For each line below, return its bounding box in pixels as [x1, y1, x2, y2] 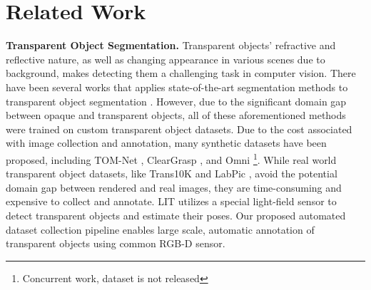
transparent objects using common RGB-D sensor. [6, 236, 225, 251]
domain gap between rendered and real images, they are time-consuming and [6, 180, 342, 195]
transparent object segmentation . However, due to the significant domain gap [6, 93, 347, 108]
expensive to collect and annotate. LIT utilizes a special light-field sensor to [6, 194, 337, 209]
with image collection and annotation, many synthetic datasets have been [6, 135, 327, 150]
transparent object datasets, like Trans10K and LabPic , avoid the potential [6, 166, 337, 181]
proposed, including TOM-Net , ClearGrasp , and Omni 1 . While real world [6, 150, 337, 167]
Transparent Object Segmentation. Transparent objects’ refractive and [6, 38, 336, 53]
